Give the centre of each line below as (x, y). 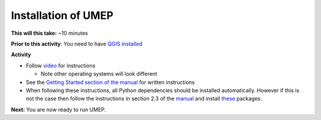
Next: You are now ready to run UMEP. (59, 109)
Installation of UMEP (62, 15)
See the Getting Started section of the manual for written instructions (110, 82)
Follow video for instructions (61, 66)
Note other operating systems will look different (99, 74)
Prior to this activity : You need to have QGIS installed (77, 44)
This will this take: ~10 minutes (50, 33)
